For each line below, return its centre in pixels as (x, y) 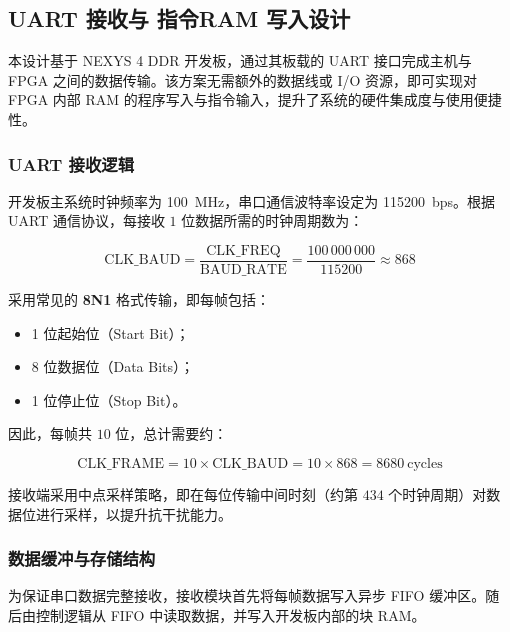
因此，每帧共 (50, 433)
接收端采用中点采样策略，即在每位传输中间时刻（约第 (183, 494)
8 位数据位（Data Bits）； (113, 366)
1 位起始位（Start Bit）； (110, 332)
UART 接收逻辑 (71, 163)
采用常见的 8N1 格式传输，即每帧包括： (139, 299)
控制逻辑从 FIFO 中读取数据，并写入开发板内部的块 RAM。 (230, 615)
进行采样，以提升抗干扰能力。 (133, 513)
